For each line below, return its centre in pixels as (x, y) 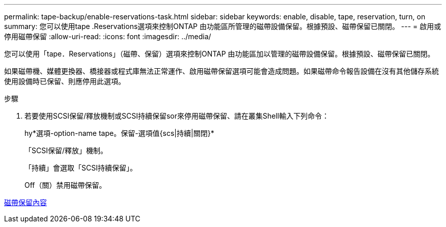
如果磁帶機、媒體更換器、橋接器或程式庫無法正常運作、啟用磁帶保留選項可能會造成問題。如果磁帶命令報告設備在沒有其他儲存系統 (221, 71)
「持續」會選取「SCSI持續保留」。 (81, 168)
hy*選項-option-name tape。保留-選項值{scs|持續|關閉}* (119, 133)
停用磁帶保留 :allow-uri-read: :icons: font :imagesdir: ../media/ (108, 36)
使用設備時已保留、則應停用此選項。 (65, 81)
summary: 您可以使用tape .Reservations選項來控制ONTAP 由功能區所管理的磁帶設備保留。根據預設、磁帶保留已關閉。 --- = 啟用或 (223, 26)
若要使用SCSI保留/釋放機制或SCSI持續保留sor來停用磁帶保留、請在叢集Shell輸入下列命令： (177, 116)
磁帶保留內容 (25, 202)
